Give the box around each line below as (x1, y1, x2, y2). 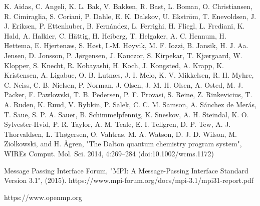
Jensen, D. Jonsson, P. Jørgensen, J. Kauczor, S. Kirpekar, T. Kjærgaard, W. (4, 50, 242, 60)
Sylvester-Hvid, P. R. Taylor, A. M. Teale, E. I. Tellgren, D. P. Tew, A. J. (4, 119, 231, 129)
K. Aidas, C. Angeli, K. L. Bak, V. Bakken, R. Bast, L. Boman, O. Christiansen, (4, 1, 252, 11)
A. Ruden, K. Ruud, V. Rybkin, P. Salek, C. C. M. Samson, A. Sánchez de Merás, (4, 99, 256, 109)
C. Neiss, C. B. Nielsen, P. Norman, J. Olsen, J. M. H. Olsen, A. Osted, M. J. (4, 79, 243, 90)
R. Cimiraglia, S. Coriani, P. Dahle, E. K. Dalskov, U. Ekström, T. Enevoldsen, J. (4, 11, 256, 21)
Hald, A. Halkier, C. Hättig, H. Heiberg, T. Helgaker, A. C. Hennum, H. (4, 30, 226, 41)
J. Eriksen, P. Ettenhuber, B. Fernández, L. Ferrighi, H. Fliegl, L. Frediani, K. (4, 21, 245, 31)
